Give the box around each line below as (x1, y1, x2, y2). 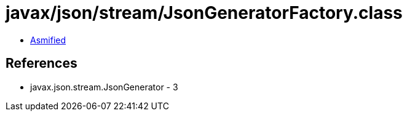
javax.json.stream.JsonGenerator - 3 (30, 81, 178, 92)
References (6, 56, 77, 71)
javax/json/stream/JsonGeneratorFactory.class (6, 2, 403, 23)
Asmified (30, 34, 66, 45)
